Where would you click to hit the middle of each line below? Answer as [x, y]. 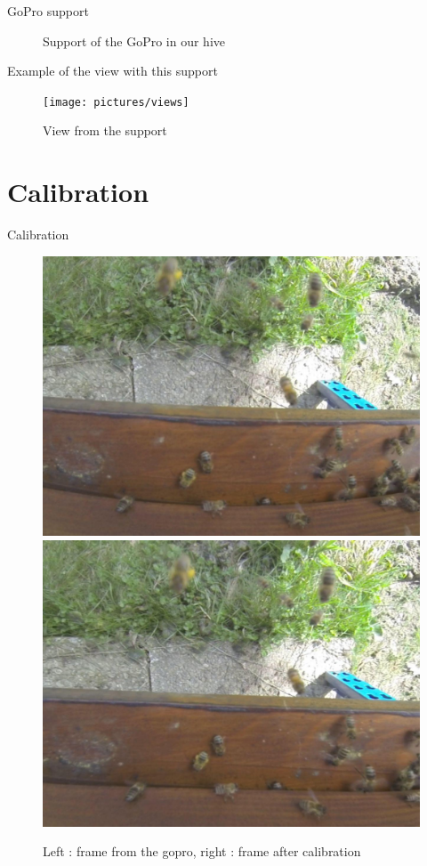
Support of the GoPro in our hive [134, 40]
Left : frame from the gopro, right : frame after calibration [202, 851]
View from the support [105, 130]
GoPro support [48, 11]
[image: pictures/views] [116, 102]
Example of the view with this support [113, 71]
